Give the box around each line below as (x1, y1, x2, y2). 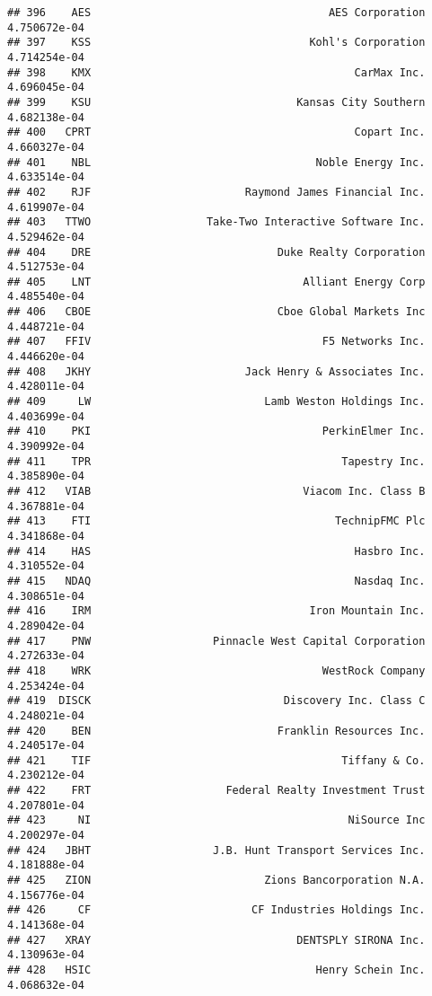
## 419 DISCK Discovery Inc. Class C (7, 694, 426, 708)
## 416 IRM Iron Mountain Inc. (7, 604, 426, 618)
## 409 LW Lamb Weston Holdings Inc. (7, 395, 426, 409)
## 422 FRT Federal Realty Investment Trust (7, 784, 426, 798)
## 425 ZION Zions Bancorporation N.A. (7, 874, 426, 887)
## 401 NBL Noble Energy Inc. (7, 155, 426, 169)
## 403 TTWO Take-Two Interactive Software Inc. (7, 216, 426, 229)
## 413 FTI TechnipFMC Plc (7, 515, 426, 528)
